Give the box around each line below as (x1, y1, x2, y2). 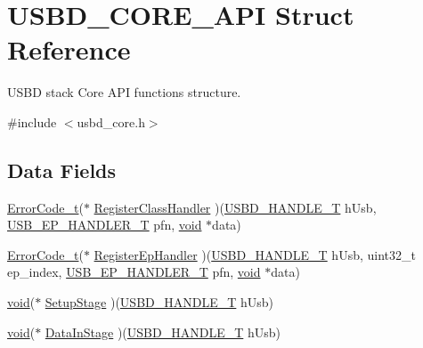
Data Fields (7, 156, 117, 183)
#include (7, 112, 57, 131)
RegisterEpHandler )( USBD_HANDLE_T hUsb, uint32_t (94, 245, 416, 263)
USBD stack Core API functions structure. (7, 83, 241, 101)
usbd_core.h (77, 112, 145, 131)
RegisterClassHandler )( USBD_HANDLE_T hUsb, (94, 198, 377, 216)
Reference (7, 31, 131, 68)
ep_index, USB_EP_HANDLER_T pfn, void (7, 263, 261, 281)
